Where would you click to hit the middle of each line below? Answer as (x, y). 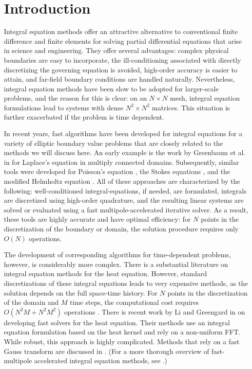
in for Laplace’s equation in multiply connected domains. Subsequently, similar (122, 162)
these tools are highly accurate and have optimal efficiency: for (97, 219)
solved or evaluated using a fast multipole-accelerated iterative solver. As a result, (126, 209)
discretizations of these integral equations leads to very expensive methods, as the (126, 283)
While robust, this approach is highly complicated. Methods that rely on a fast (122, 341)
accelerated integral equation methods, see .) (101, 360)
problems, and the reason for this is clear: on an (76, 98)
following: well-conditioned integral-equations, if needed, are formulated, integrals (125, 190)
